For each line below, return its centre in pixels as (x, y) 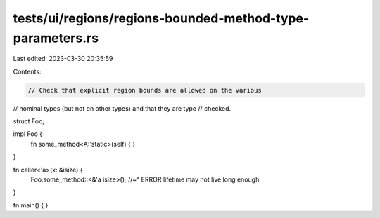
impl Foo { (27, 134)
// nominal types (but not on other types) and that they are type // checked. (122, 108)
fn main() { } (31, 205)
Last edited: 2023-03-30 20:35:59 (63, 59)
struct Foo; (29, 121)
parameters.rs (56, 38)
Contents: (27, 71)
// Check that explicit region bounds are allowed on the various (145, 90)
